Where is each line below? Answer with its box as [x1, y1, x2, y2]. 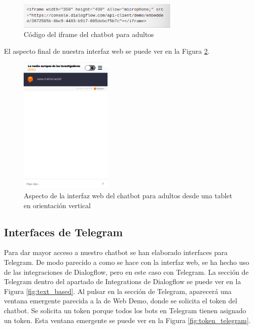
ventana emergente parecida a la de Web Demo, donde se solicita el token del [4, 295, 237, 306]
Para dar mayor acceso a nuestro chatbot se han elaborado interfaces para [4, 247, 228, 257]
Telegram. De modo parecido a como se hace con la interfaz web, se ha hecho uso [4, 257, 250, 267]
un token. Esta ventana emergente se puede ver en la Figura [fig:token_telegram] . [4, 315, 251, 325]
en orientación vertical [24, 200, 91, 210]
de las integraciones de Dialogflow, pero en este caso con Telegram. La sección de [4, 266, 249, 277]
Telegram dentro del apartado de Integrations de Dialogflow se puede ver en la [4, 276, 241, 287]
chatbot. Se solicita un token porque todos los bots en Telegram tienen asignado [4, 305, 246, 315]
